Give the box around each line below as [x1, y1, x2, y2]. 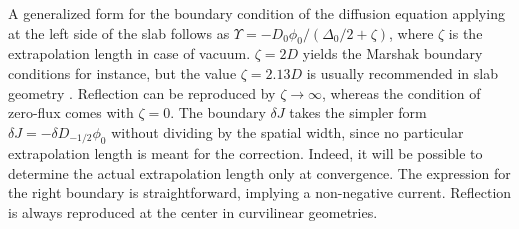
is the [448, 22, 483, 43]
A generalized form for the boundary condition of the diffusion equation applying [8, 3, 505, 23]
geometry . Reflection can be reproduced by [8, 82, 276, 103]
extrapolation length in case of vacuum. [8, 43, 251, 64]
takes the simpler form [289, 102, 427, 123]
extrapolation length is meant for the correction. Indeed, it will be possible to [8, 143, 483, 164]
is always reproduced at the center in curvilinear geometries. [8, 202, 378, 222]
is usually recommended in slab [306, 62, 498, 83]
